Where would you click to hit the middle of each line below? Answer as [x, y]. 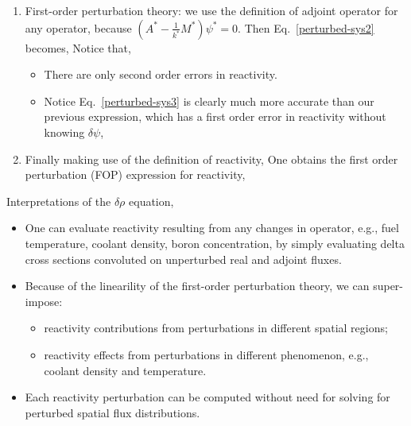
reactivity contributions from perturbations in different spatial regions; [216, 328]
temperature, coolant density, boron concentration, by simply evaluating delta [215, 243]
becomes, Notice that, [78, 47]
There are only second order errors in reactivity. [161, 74]
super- [388, 286]
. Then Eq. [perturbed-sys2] [306, 27]
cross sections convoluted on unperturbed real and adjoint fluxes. [183, 259]
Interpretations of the [59, 201]
